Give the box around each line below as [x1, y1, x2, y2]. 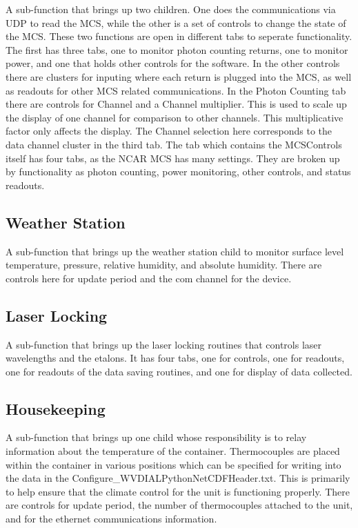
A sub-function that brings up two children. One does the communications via [6, 2, 336, 16]
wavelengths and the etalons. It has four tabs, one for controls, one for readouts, [6, 351, 345, 365]
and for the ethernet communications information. [6, 511, 217, 526]
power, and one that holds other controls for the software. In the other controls [6, 56, 340, 70]
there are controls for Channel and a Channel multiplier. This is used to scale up [6, 97, 347, 111]
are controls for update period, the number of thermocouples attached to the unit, [6, 498, 353, 512]
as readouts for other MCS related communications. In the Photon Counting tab [6, 83, 346, 97]
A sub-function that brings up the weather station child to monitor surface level [6, 244, 344, 258]
